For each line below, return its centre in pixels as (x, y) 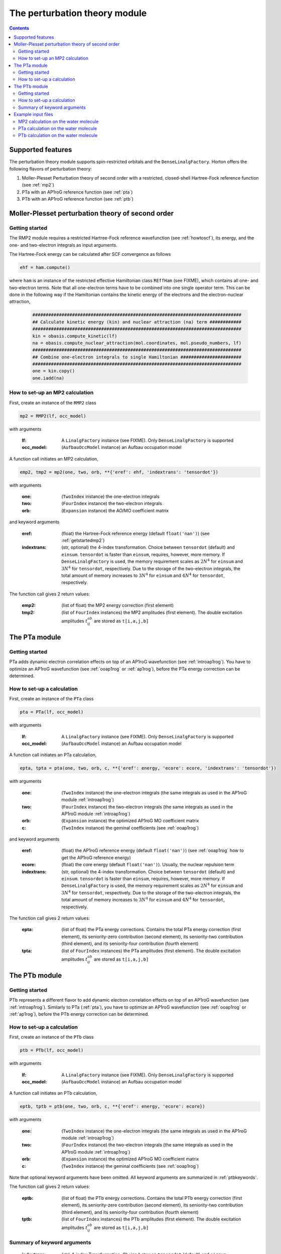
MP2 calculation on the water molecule (58, 121)
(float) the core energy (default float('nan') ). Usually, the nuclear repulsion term (148, 865)
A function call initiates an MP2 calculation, (54, 458)
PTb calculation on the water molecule (58, 135)
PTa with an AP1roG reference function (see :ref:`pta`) (77, 192)
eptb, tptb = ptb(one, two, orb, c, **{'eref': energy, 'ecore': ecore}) (112, 1107)
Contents (19, 28)
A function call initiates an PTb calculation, (53, 1093)
